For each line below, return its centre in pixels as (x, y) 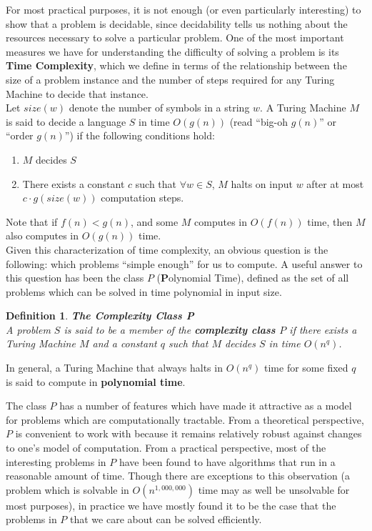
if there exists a (323, 329)
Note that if (32, 221)
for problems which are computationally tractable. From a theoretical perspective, (185, 419)
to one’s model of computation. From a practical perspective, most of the (166, 448)
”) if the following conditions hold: (140, 135)
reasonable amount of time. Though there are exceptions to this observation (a (178, 476)
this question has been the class (75, 278)
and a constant (125, 343)
